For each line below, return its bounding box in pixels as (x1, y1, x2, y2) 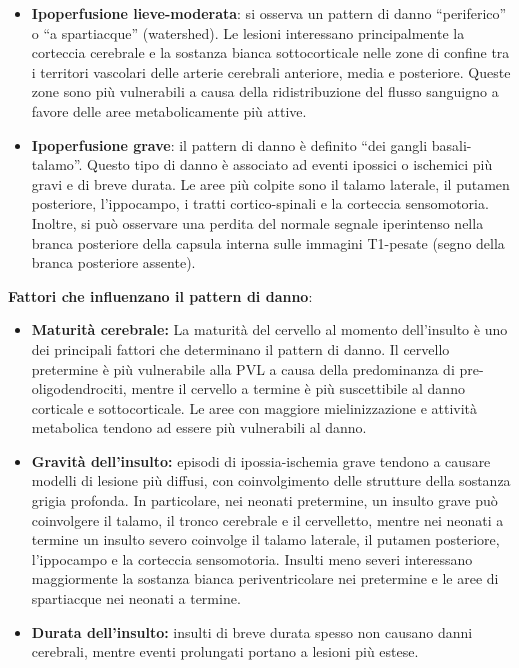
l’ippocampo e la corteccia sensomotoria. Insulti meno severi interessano (31, 548, 473, 569)
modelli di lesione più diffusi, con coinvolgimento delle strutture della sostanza (31, 470, 511, 491)
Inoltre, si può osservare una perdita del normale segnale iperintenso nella (31, 212, 484, 233)
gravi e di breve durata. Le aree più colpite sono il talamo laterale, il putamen (31, 173, 510, 194)
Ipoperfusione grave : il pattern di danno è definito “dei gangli (31, 134, 428, 155)
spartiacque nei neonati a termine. (31, 588, 241, 609)
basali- (431, 134, 472, 155)
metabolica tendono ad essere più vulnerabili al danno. (31, 417, 367, 438)
